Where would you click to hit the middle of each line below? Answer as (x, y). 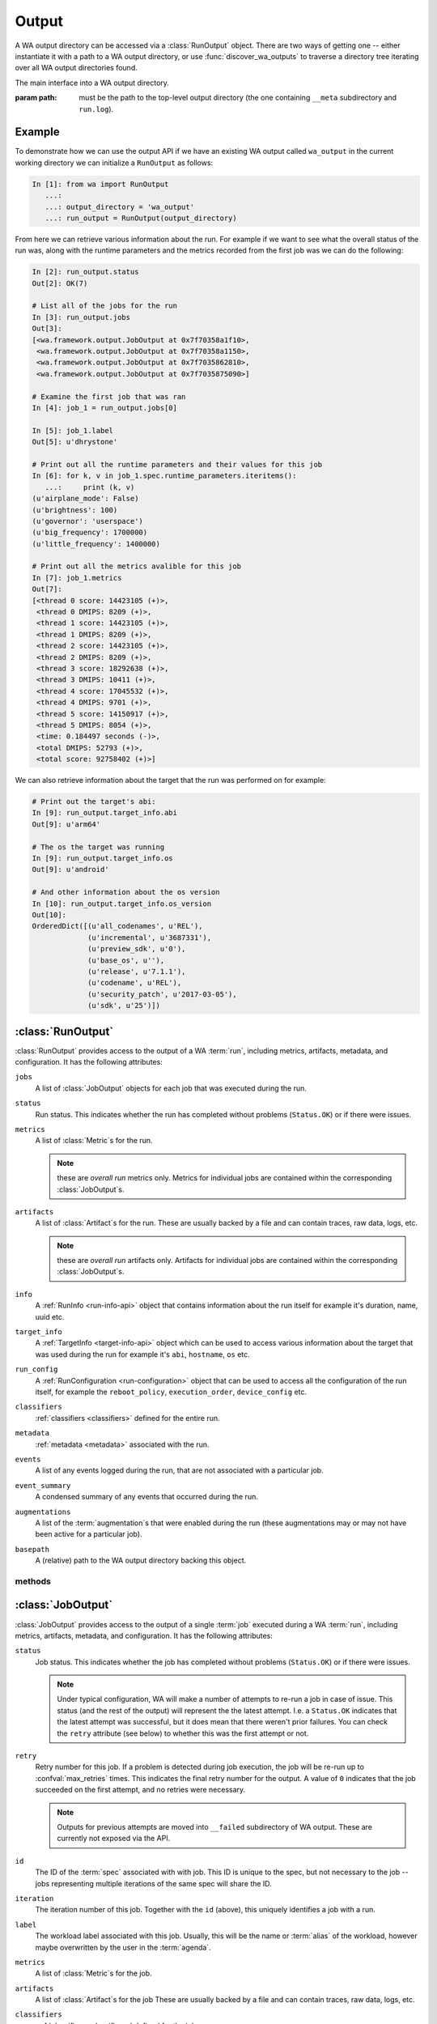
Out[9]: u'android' (70, 870)
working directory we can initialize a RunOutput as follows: (114, 163)
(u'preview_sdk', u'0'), (137, 949)
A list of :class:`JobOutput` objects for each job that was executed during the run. (171, 1088)
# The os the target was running (98, 847)
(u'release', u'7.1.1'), (137, 971)
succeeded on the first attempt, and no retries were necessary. (140, 1790)
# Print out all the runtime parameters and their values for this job (177, 464)
